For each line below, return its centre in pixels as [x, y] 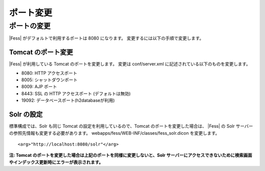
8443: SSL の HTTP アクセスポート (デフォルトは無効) [76, 94]
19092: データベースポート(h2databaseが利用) [68, 100]
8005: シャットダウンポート [50, 80]
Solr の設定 [26, 114]
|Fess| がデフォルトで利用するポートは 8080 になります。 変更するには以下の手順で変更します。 [106, 38]
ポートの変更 [30, 26]
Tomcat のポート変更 [41, 52]
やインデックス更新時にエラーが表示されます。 [56, 162]
